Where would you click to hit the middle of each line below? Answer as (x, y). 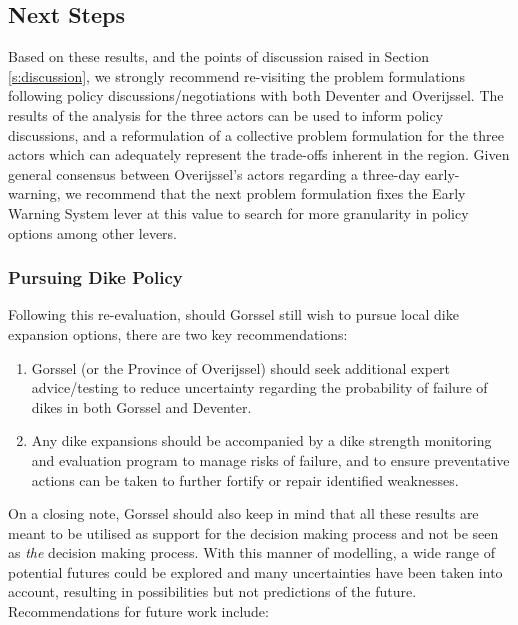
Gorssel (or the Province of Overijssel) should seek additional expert (241, 367)
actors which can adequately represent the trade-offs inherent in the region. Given (259, 154)
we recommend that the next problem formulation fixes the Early (265, 193)
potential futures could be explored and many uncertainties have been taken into (255, 571)
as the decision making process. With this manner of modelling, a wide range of (251, 552)
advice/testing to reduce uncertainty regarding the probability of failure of (259, 387)
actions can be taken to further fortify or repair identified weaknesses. (245, 479)
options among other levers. (93, 232)
